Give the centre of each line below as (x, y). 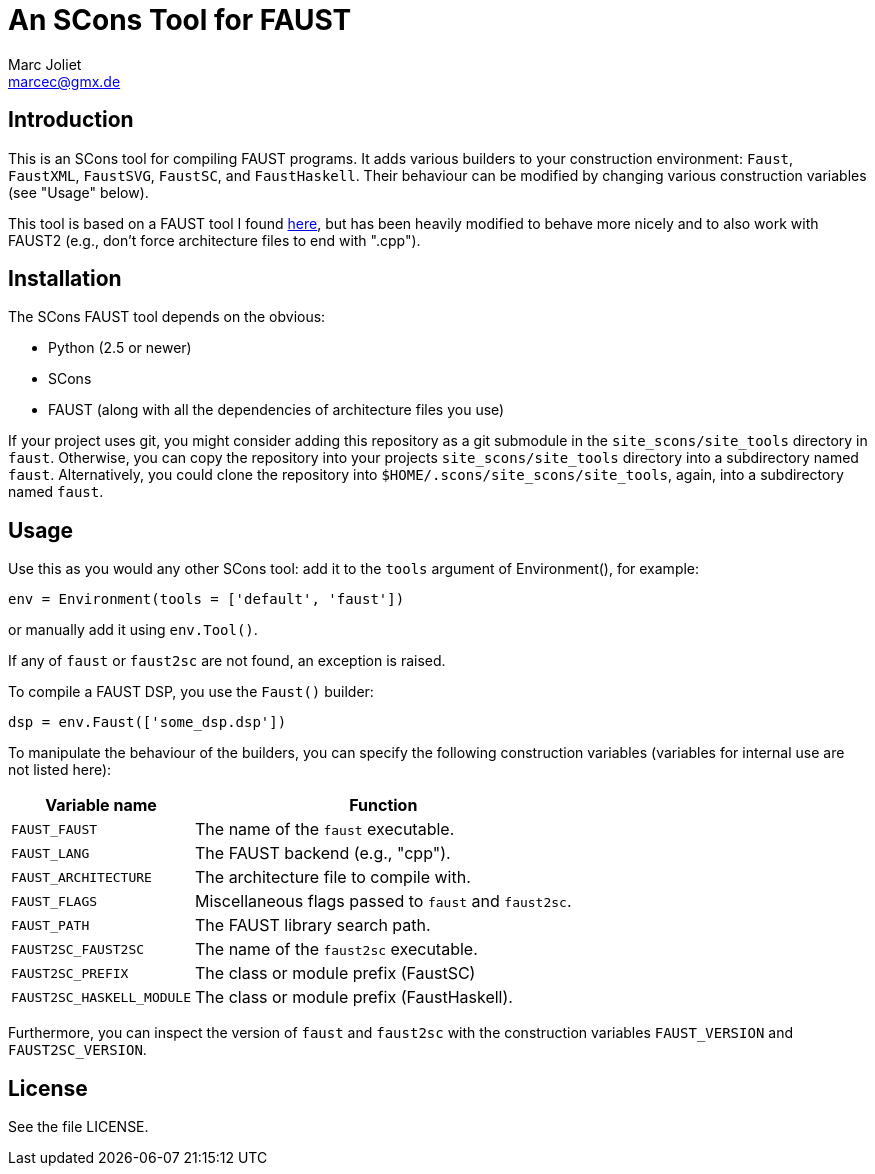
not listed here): (60, 770)
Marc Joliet (45, 64)
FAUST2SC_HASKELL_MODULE (101, 997)
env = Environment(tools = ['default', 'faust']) (206, 599)
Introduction (71, 120)
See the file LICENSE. (78, 1127)
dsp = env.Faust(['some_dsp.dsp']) (147, 722)
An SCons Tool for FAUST (180, 20)
